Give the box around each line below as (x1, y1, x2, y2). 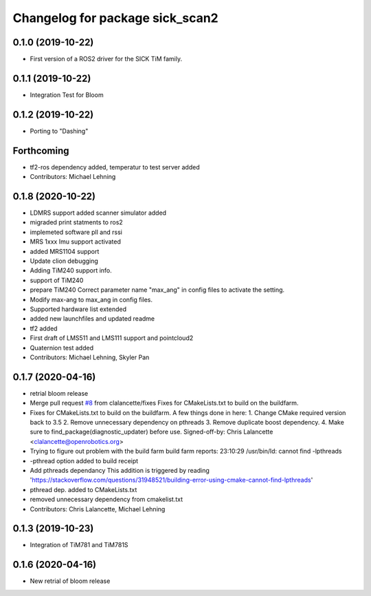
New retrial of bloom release (30, 577, 111, 585)
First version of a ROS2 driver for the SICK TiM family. (30, 55, 182, 63)
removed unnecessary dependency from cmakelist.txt (30, 496, 183, 504)
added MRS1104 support (30, 247, 100, 255)
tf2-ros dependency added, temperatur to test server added (30, 162, 200, 171)
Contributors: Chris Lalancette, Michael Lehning (30, 504, 166, 513)
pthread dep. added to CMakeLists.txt (30, 485, 137, 493)
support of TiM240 (30, 276, 84, 284)
